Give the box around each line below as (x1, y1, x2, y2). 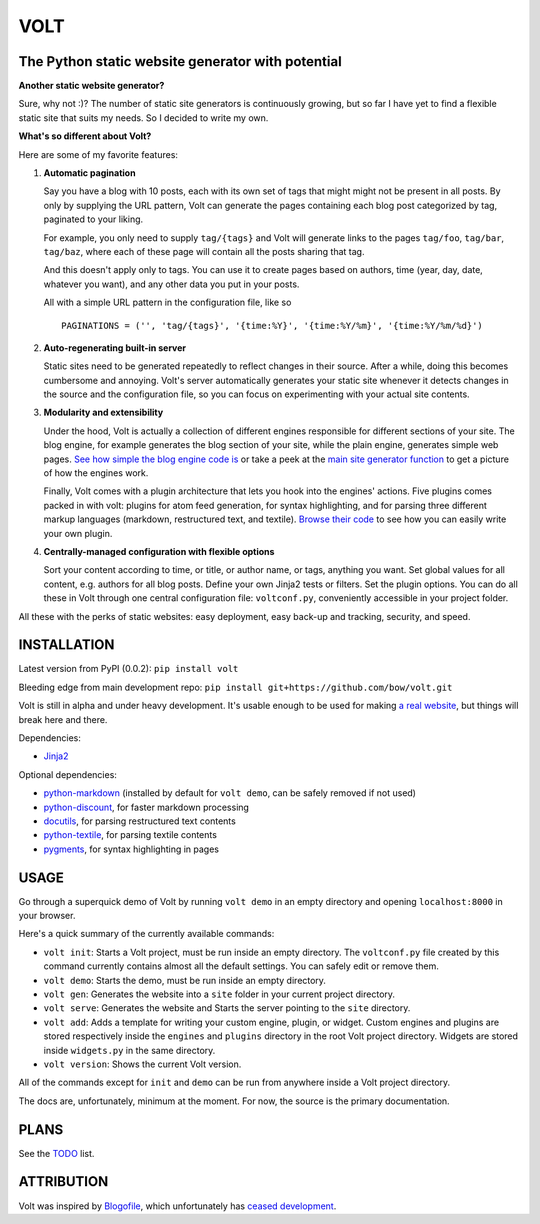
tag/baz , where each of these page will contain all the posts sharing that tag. (43, 245, 365, 257)
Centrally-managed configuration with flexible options (43, 546, 275, 557)
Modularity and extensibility (43, 406, 164, 419)
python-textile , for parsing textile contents (43, 829, 217, 841)
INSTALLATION (18, 636, 115, 654)
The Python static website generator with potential (18, 53, 342, 70)
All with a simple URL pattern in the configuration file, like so (43, 296, 292, 309)
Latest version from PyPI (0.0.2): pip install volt (18, 663, 239, 675)
